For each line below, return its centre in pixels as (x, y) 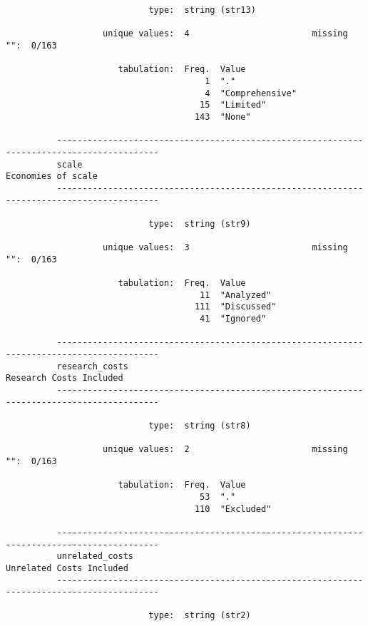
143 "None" (223, 117)
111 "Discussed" (235, 307)
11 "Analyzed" (236, 295)
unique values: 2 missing (225, 450)
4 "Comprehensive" (251, 93)
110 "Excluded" (233, 509)
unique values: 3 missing (225, 248)
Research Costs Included (65, 378)
